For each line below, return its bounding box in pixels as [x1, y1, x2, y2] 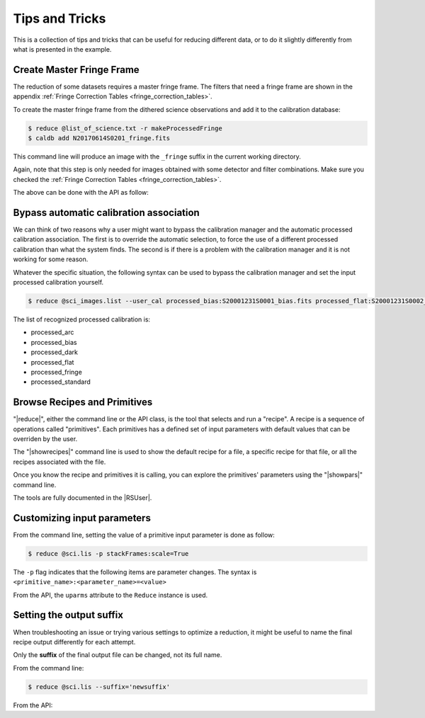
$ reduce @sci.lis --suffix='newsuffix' [28, 683, 170, 690]
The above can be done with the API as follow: [13, 188, 149, 197]
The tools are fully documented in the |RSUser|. [13, 493, 152, 502]
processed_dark [30, 348, 78, 357]
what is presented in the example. [13, 45, 112, 53]
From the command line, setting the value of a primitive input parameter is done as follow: [13, 530, 276, 539]
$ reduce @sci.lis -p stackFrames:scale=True [28, 549, 189, 557]
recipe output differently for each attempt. [13, 637, 136, 646]
